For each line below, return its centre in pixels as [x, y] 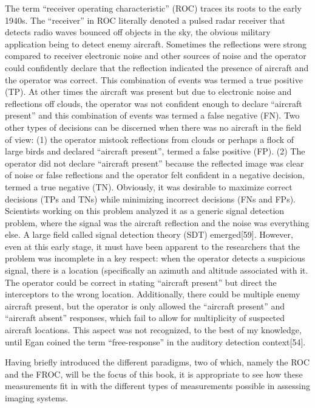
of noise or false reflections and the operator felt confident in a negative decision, [155, 175]
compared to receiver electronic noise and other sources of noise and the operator [156, 56]
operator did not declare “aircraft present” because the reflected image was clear [154, 163]
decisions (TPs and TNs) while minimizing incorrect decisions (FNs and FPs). [151, 199]
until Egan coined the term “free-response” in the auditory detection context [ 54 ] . [155, 341]
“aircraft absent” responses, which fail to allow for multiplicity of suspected [145, 318]
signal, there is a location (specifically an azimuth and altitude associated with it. [157, 270]
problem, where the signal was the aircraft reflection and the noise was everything [157, 222]
